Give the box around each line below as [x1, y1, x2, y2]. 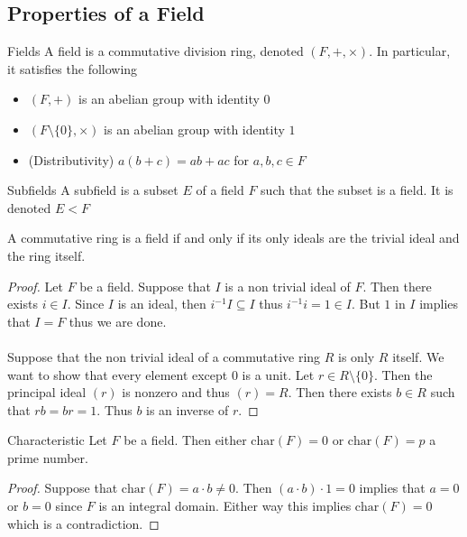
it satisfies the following [7, 59, 138, 78]
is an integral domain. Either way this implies [98, 496, 352, 515]
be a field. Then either [124, 431, 247, 449]
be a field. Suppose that [79, 276, 211, 295]
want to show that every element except [7, 365, 228, 384]
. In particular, [369, 42, 451, 60]
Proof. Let [7, 276, 63, 295]
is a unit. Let [242, 365, 315, 384]
